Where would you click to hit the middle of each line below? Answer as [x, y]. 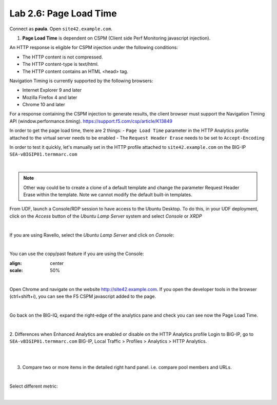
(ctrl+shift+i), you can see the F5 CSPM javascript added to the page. [83, 296]
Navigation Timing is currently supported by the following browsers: [81, 81]
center [57, 263]
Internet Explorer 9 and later [52, 90]
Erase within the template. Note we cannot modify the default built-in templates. [108, 195]
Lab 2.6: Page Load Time [63, 13]
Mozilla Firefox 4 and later [50, 97]
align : [16, 263]
